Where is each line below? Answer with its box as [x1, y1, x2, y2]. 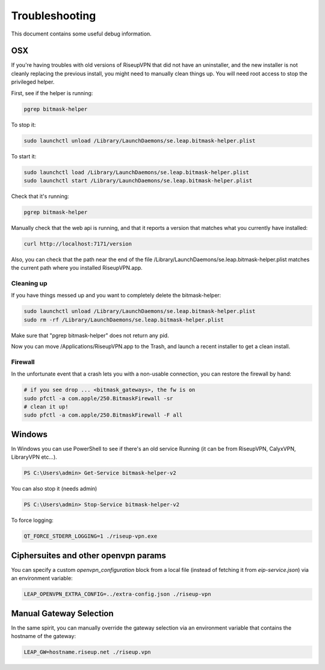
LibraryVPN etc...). [11, 453, 57, 461]
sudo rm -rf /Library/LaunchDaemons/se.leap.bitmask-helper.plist [23, 316, 224, 323]
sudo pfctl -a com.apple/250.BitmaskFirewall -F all [23, 412, 183, 418]
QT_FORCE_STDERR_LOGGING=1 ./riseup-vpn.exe [23, 533, 158, 540]
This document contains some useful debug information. [11, 30, 152, 37]
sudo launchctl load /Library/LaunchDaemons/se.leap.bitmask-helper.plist [23, 169, 250, 176]
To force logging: [11, 516, 54, 524]
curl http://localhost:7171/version [23, 240, 132, 247]
